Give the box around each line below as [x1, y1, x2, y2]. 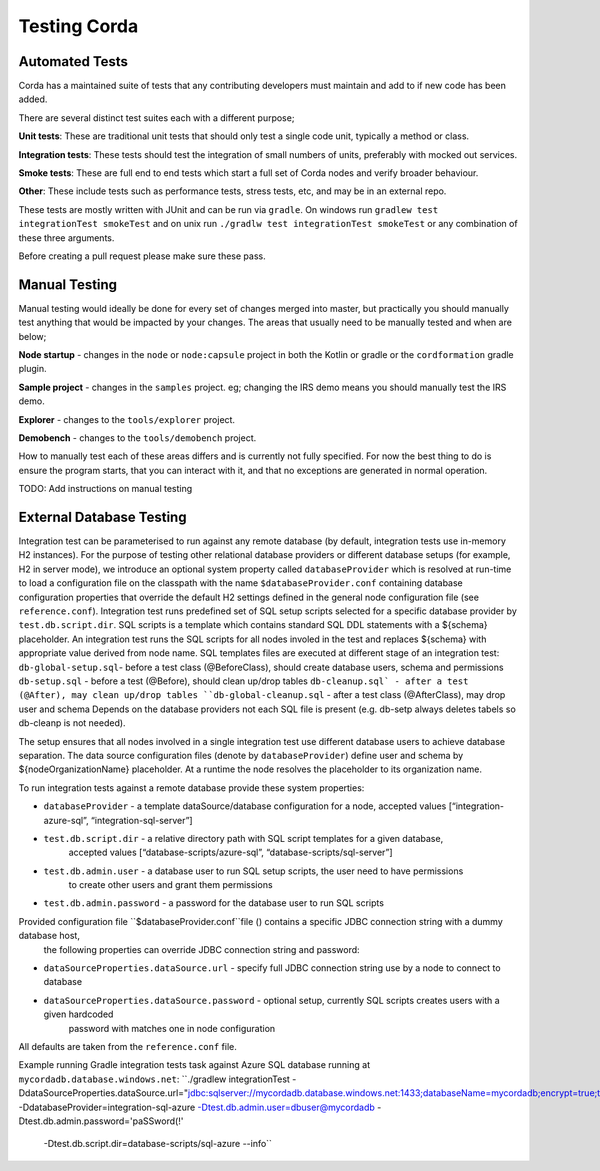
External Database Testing [18, 508, 187, 525]
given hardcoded [43, 1008, 114, 1020]
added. [18, 93, 48, 105]
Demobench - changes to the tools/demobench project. [18, 432, 257, 444]
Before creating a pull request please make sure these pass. [18, 250, 266, 262]
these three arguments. [18, 231, 115, 244]
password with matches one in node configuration [68, 1022, 276, 1034]
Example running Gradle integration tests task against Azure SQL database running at [18, 1059, 370, 1071]
